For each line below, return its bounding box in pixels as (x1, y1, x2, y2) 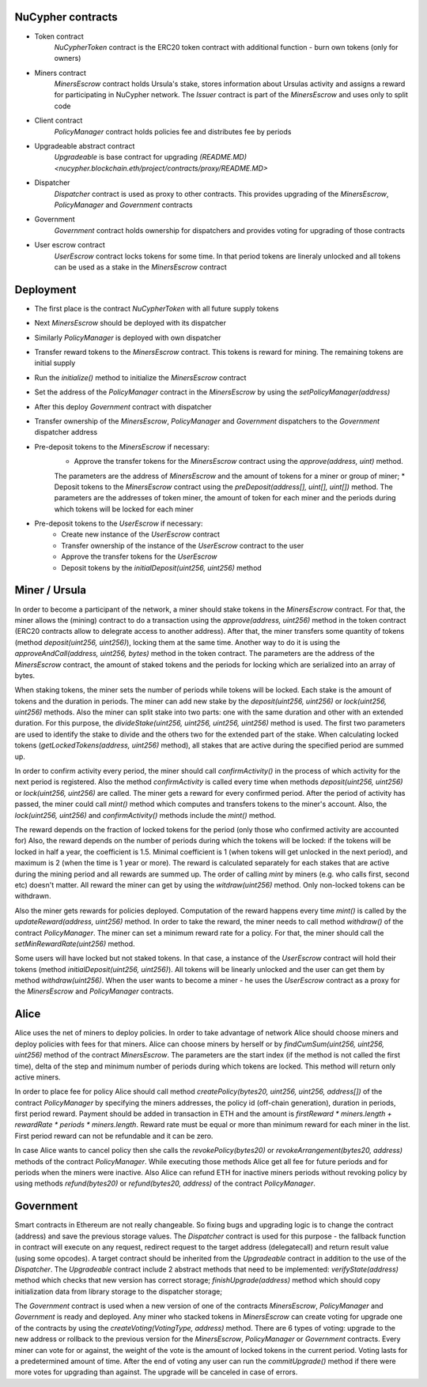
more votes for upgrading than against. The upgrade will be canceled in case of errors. (14, 1367, 298, 1377)
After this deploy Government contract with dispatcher (34, 401, 213, 411)
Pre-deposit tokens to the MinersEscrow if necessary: (34, 442, 210, 451)
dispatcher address (34, 428, 98, 437)
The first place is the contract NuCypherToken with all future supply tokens (34, 303, 279, 313)
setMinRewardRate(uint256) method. (14, 939, 135, 948)
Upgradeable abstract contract (34, 141, 135, 151)
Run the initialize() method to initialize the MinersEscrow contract (34, 372, 247, 383)
